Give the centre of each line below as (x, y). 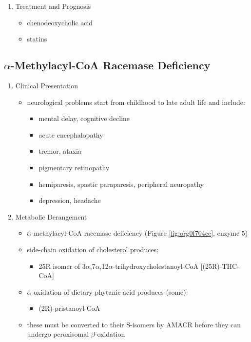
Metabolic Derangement (51, 216)
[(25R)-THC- (220, 266)
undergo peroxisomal (58, 334)
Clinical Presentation (47, 85)
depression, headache (70, 200)
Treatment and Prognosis (53, 6)
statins (37, 39)
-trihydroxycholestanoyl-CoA (156, 266)
